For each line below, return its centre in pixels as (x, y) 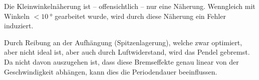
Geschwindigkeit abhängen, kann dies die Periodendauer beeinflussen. (111, 71)
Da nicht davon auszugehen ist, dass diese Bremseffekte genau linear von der (121, 61)
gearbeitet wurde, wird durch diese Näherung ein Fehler (140, 16)
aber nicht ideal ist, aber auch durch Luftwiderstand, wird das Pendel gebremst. (127, 52)
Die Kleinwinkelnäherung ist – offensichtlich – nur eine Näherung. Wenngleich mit (130, 6)
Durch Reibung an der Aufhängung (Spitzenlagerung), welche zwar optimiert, (123, 42)
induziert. (19, 26)
